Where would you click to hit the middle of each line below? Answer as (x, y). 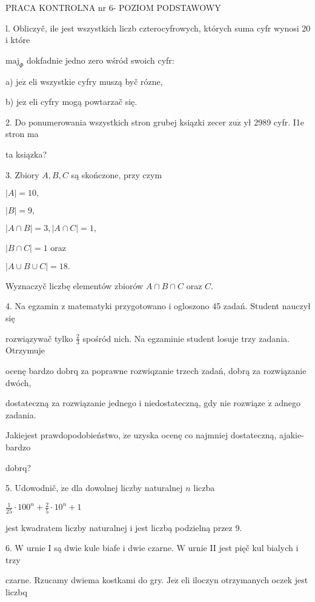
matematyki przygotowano (117, 306)
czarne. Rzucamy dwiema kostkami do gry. (85, 580)
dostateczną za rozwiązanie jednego (71, 403)
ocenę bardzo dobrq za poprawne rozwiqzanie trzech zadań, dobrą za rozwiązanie (156, 370)
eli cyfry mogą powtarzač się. (83, 102)
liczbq (16, 591)
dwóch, (18, 382)
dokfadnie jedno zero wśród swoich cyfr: (100, 60)
